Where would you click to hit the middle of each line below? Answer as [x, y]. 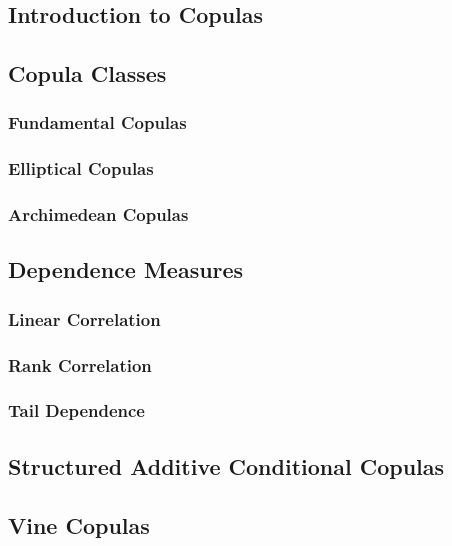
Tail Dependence [76, 410]
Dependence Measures [126, 269]
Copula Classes [87, 73]
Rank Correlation [80, 364]
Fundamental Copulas [97, 122]
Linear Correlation [84, 318]
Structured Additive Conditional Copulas [226, 465]
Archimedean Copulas [98, 214]
